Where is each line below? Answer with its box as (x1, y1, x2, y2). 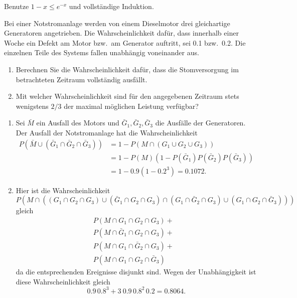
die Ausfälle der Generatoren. (155, 117, 246, 128)
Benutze (4, 1, 29, 11)
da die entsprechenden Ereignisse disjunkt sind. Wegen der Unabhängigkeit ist (16, 266, 256, 276)
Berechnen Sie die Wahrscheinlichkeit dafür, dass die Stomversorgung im (16, 64, 239, 74)
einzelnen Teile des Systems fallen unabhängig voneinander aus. (4, 47, 199, 58)
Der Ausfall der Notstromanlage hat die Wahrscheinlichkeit (16, 127, 198, 137)
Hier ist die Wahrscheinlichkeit (16, 185, 110, 195)
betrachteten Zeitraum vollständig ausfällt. (16, 74, 147, 84)
